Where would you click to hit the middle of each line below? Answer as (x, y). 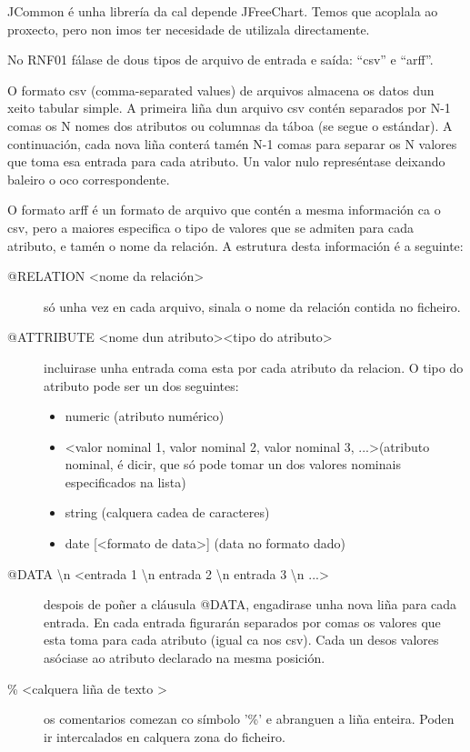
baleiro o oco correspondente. (89, 179)
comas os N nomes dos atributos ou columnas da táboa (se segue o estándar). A (230, 125)
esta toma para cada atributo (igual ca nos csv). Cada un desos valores (241, 640)
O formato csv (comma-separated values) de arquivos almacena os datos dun (221, 90)
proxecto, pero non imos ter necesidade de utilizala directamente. (189, 29)
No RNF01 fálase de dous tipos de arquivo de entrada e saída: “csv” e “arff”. (220, 60)
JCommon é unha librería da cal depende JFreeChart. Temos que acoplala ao (223, 11)
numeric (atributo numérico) (145, 416)
